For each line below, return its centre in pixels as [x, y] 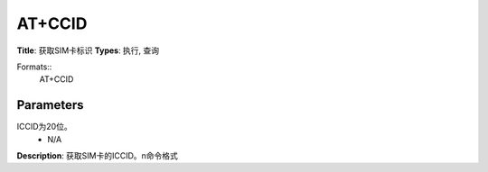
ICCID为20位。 [44, 127]
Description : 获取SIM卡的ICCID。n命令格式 [97, 156]
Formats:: [34, 67]
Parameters [50, 105]
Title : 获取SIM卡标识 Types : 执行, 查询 [88, 50]
